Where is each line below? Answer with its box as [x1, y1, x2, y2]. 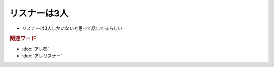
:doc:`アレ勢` [22, 46, 49, 52]
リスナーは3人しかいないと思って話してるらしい [22, 25, 123, 31]
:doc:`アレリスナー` [22, 53, 63, 59]
